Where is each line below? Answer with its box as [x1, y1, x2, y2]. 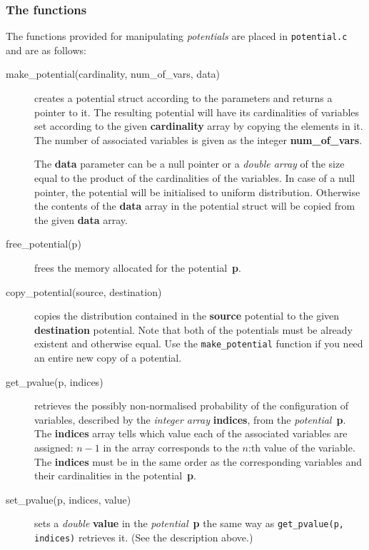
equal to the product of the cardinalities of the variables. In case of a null [34, 170, 355, 185]
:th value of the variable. [248, 440, 355, 454]
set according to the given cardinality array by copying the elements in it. [34, 118, 363, 133]
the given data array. [34, 212, 128, 227]
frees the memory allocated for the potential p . [34, 260, 241, 275]
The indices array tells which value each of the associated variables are [34, 426, 348, 441]
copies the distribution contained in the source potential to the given [34, 308, 340, 323]
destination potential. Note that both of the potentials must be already [34, 322, 353, 337]
